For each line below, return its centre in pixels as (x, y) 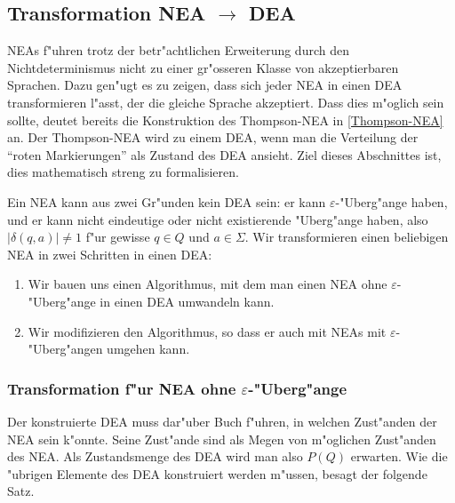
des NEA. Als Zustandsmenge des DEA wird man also (155, 456)
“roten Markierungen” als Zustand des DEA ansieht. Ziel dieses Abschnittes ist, (224, 154)
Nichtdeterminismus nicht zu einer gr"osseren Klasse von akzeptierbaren (203, 67)
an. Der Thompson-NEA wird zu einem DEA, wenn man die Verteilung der (213, 137)
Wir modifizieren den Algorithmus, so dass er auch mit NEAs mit (207, 331)
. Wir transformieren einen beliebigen (347, 237)
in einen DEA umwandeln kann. (187, 301)
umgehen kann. (148, 349)
